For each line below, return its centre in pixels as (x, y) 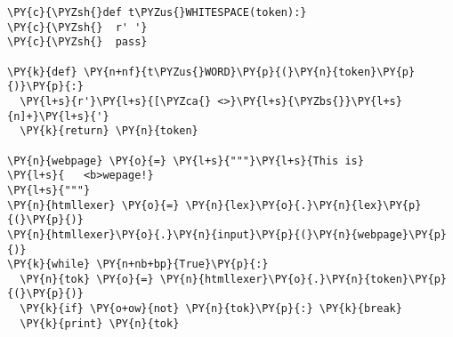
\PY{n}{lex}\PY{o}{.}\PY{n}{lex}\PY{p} (303, 205)
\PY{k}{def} (42, 72)
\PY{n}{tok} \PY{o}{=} (87, 279)
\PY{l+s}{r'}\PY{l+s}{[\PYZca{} (116, 101)
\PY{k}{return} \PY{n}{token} (109, 131)
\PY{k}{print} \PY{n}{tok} (100, 323)
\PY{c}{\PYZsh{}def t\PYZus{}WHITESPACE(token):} (157, 12)
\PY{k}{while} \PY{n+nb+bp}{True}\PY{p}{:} (138, 265)
